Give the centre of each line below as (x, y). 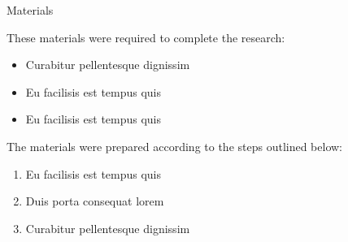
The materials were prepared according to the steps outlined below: (175, 146)
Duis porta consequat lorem (95, 201)
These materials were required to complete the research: (146, 37)
